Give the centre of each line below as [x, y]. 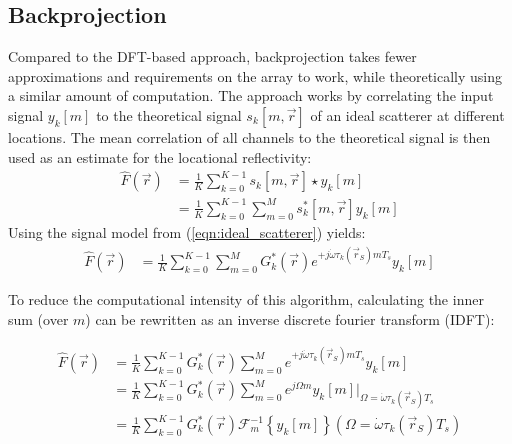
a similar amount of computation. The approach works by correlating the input [251, 95]
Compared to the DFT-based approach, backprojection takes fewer [212, 56]
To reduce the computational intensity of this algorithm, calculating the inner [246, 299]
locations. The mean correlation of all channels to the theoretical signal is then [249, 136]
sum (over [38, 318]
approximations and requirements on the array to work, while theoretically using [255, 75]
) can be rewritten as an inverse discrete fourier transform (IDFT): [290, 318]
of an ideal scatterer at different [407, 114]
